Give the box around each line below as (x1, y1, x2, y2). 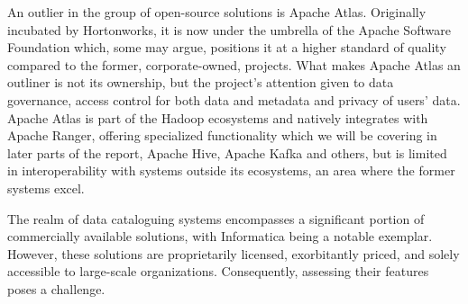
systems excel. (7, 178, 85, 197)
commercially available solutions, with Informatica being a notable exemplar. (7, 227, 433, 246)
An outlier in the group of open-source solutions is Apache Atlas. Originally (7, 3, 427, 21)
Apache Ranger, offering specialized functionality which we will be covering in (7, 126, 437, 145)
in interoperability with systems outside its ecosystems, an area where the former (7, 161, 455, 180)
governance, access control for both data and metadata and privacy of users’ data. (7, 90, 461, 109)
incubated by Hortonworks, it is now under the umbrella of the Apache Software (7, 20, 451, 39)
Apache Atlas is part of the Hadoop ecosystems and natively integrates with (7, 108, 428, 127)
